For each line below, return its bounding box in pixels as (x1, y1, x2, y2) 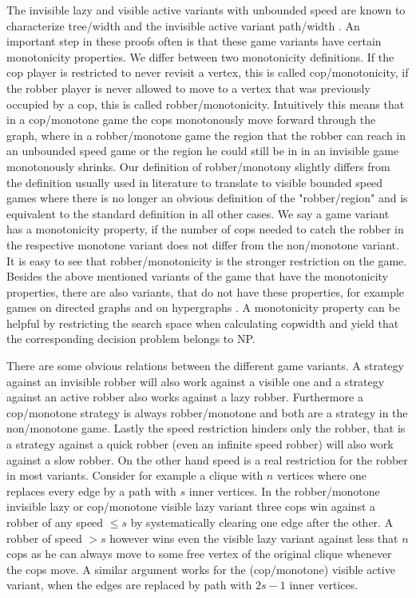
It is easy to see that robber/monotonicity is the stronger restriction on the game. (6, 252, 407, 269)
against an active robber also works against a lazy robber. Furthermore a (6, 389, 363, 405)
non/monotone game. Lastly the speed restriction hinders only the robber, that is (6, 420, 406, 437)
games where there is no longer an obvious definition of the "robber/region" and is (6, 189, 408, 206)
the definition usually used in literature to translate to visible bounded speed (6, 173, 383, 190)
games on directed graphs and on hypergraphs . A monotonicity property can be (6, 299, 400, 316)
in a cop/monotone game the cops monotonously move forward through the (6, 111, 376, 128)
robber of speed (6, 529, 82, 546)
